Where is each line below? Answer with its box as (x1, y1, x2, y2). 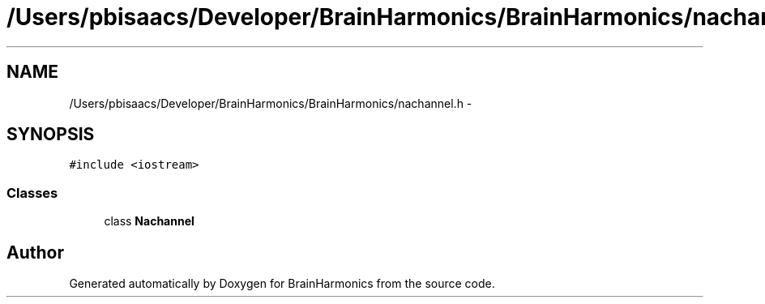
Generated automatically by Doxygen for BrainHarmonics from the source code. (69, 276, 495, 291)
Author (6, 242, 64, 263)
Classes (6, 184, 58, 201)
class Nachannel (104, 214, 194, 229)
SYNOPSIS (6, 124, 95, 145)
